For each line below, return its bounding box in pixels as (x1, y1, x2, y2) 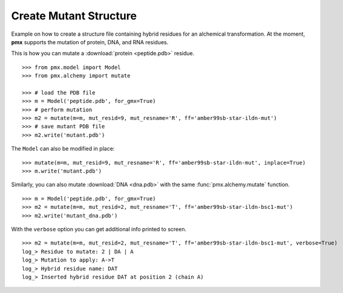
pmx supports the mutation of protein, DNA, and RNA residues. (11, 38, 169, 45)
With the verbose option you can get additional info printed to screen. (11, 225, 187, 232)
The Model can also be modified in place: (11, 145, 115, 153)
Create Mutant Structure (11, 9, 137, 22)
